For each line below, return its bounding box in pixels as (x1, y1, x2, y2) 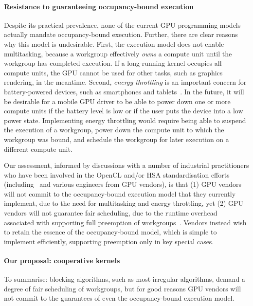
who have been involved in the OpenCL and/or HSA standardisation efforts (4, 169, 230, 180)
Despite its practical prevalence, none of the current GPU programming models (4, 19, 241, 30)
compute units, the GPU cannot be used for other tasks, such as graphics (4, 67, 223, 77)
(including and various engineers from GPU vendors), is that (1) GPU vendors (4, 179, 242, 189)
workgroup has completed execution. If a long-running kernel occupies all (4, 58, 222, 68)
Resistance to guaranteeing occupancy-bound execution (4, 1, 194, 11)
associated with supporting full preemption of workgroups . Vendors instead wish (4, 217, 247, 227)
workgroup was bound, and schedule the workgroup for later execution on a (4, 134, 229, 144)
